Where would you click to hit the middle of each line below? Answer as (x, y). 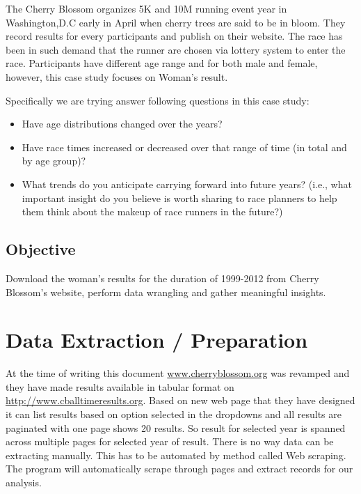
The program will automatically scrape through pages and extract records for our (179, 469)
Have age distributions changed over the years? (122, 124)
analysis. (24, 482)
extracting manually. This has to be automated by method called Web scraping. (176, 455)
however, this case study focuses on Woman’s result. (117, 76)
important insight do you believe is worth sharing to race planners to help (179, 198)
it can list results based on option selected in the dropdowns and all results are (174, 414)
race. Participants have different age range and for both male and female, (162, 63)
